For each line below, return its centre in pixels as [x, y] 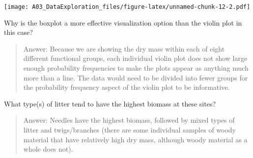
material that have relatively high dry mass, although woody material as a [135, 139]
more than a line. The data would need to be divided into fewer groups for [136, 77]
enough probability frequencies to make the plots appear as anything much [136, 68]
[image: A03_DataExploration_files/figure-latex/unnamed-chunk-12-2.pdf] [127, 7]
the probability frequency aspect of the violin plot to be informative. [126, 87]
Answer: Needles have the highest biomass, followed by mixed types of [129, 120]
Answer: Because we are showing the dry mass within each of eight [124, 48]
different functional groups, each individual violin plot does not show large [135, 58]
